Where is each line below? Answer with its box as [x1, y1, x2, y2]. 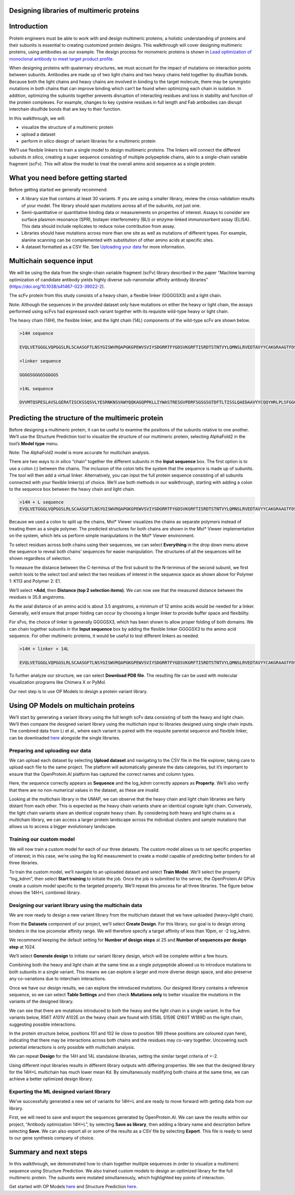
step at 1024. [9, 944, 36, 950]
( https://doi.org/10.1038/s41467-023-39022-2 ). [9, 283, 105, 289]
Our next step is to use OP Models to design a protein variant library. [9, 688, 148, 694]
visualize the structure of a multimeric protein [21, 124, 114, 130]
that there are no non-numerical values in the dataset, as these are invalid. [9, 787, 160, 793]
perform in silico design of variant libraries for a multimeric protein [21, 138, 156, 144]
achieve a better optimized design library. [9, 1076, 93, 1082]
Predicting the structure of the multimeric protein [9, 414, 163, 422]
